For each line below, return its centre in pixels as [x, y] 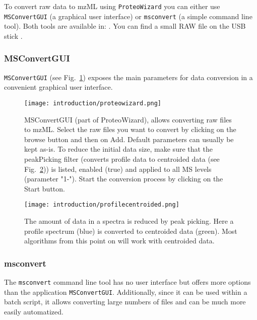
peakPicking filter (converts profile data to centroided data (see [122, 159]
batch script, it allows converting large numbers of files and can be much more [125, 302]
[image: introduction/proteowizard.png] [93, 103]
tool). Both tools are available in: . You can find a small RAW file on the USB [125, 26]
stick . [13, 36]
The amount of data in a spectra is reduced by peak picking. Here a [129, 221]
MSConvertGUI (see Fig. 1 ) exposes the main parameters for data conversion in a [128, 77]
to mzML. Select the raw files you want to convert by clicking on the [130, 129]
